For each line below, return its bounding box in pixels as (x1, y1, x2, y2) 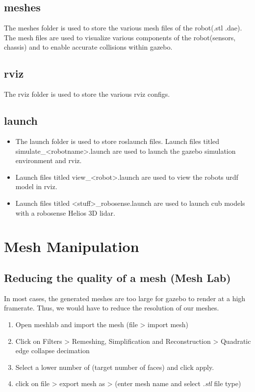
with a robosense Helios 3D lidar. (15, 207, 115, 218)
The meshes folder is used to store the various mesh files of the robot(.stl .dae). (4, 23, 242, 33)
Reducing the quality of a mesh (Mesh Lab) (4, 270, 231, 285)
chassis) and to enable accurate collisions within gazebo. (4, 42, 173, 52)
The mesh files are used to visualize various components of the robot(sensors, (4, 32, 236, 42)
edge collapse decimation (15, 345, 90, 356)
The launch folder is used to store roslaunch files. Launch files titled (15, 136, 220, 146)
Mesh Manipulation (4, 236, 139, 256)
